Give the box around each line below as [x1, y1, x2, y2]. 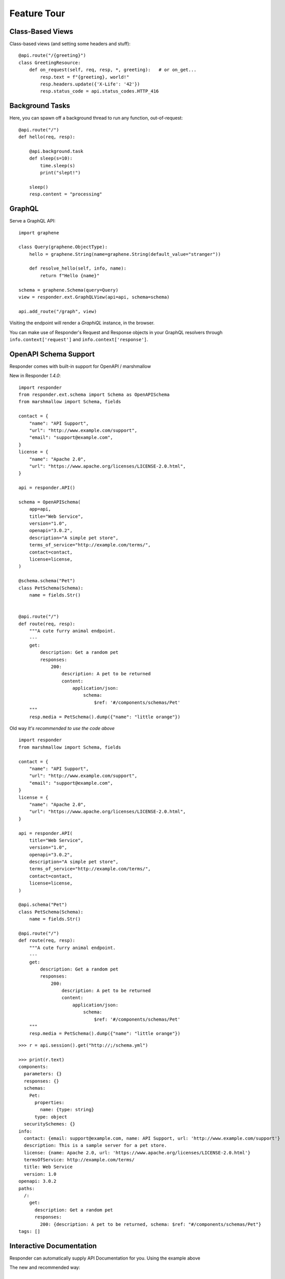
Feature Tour [9, 8, 65, 19]
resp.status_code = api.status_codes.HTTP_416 [40, 89, 159, 94]
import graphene [18, 230, 59, 235]
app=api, [29, 506, 51, 512]
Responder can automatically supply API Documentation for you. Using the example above [9, 1255, 201, 1261]
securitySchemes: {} [24, 1121, 76, 1127]
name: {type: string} [40, 1107, 95, 1113]
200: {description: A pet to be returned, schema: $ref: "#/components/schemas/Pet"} [40, 1221, 261, 1227]
